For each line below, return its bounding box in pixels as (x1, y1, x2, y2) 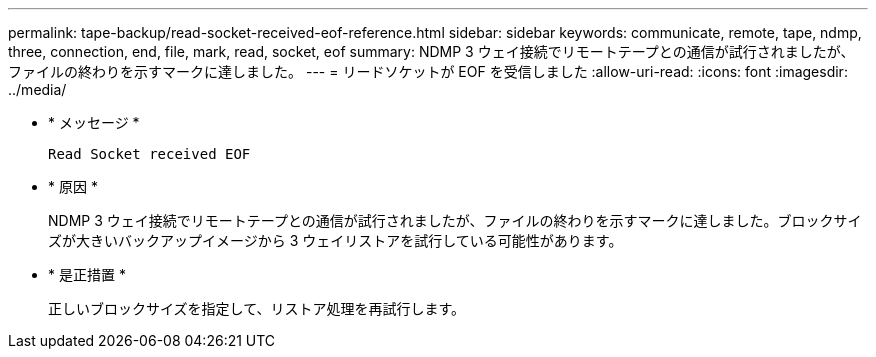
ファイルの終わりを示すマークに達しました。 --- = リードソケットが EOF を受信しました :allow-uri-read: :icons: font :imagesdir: (8, 63, 848, 80)
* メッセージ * (48, 114, 140, 131)
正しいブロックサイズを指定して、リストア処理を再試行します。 (48, 300, 466, 317)
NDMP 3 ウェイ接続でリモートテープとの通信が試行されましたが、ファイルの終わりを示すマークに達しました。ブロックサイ (48, 212, 862, 229)
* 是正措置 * (48, 266, 126, 283)
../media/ (8, 81, 67, 98)
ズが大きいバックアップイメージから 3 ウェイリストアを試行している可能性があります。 (48, 232, 623, 249)
